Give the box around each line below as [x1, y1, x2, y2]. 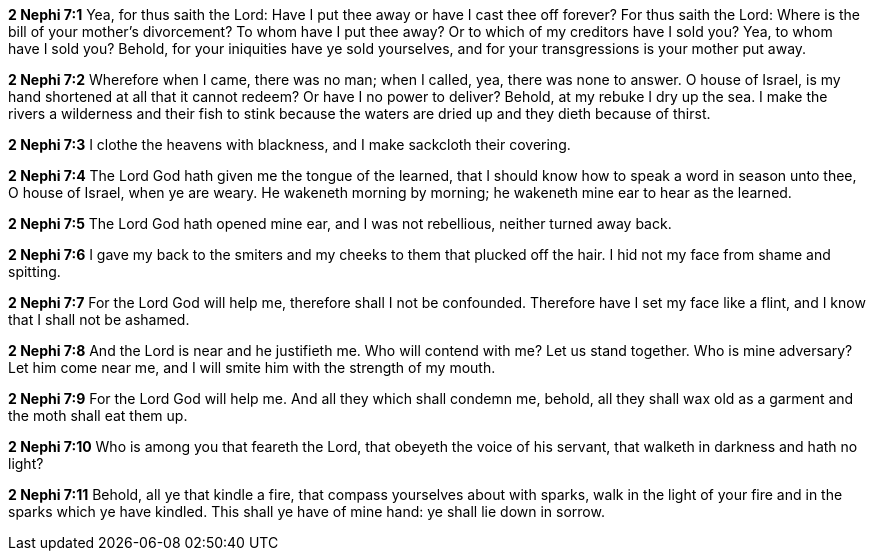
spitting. [8, 263, 61, 280]
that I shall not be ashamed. [8, 311, 190, 328]
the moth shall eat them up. [8, 407, 188, 424]
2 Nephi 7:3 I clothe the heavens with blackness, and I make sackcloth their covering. [8, 136, 571, 153]
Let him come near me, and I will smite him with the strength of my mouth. [8, 359, 496, 376]
